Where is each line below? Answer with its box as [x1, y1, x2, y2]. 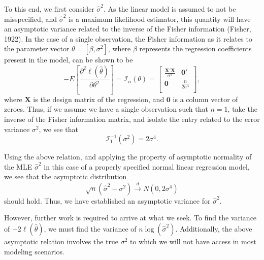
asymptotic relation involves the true [4, 236, 119, 246]
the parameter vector [4, 43, 70, 54]
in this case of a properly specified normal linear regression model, [44, 161, 250, 172]
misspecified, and [4, 13, 57, 24]
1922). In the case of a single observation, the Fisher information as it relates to [4, 33, 252, 44]
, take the [227, 104, 257, 114]
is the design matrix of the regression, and [33, 93, 164, 104]
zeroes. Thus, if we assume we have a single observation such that [4, 104, 208, 114]
